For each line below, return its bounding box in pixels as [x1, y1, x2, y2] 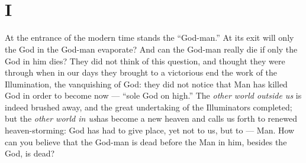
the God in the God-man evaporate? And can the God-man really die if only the [5, 43, 298, 55]
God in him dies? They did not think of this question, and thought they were [5, 54, 285, 67]
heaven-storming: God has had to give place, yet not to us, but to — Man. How [5, 124, 295, 136]
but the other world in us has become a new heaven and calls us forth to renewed [5, 112, 298, 125]
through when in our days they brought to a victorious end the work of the [5, 66, 278, 79]
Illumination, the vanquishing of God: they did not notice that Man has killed [5, 77, 288, 90]
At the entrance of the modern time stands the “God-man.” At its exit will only [5, 31, 294, 44]
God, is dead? [5, 147, 55, 159]
